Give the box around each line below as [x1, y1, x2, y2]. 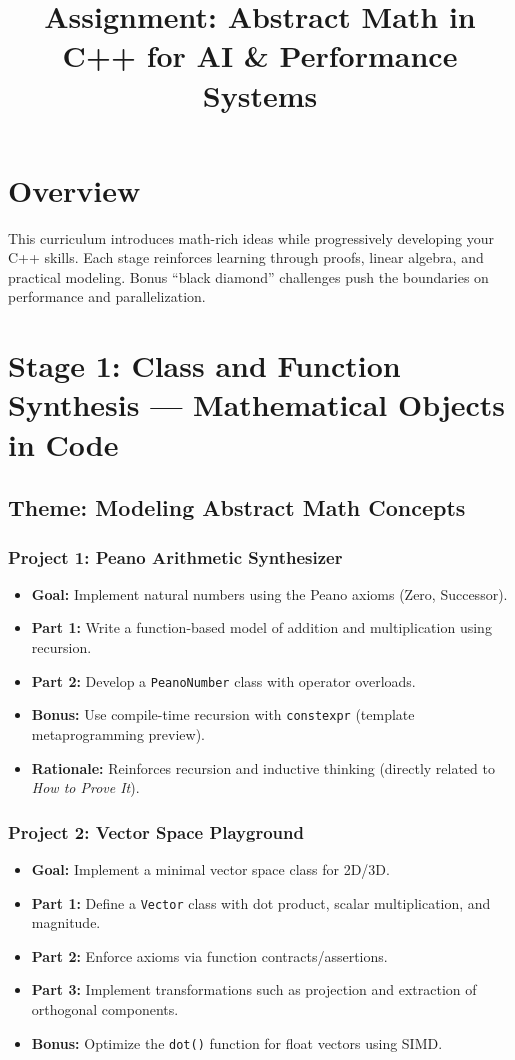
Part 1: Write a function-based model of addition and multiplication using [31, 617, 492, 638]
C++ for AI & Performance [62, 35, 458, 76]
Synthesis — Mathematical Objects [8, 384, 506, 425]
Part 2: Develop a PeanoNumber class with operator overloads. [31, 670, 416, 691]
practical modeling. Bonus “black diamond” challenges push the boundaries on [8, 266, 489, 287]
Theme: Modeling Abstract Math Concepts [8, 492, 466, 523]
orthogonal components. [31, 998, 179, 1019]
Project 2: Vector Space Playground [8, 819, 304, 844]
